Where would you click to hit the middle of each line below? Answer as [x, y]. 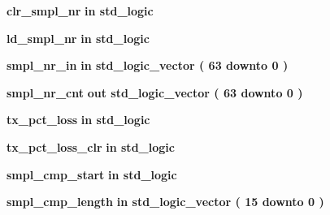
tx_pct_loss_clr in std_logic [91, 146]
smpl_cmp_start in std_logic [92, 174]
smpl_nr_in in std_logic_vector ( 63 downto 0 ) [148, 65]
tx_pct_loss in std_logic [78, 120]
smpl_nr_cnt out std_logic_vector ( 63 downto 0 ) [155, 92]
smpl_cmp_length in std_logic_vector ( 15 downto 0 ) [165, 202]
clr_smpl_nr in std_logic [80, 11]
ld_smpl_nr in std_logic [78, 38]
